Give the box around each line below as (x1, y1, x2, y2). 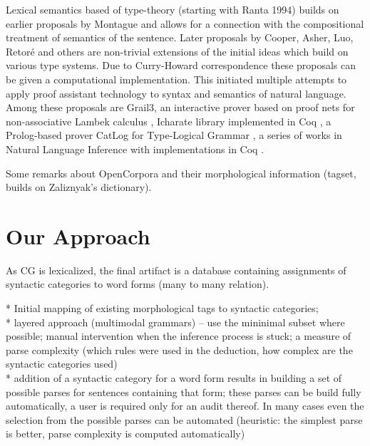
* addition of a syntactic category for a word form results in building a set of (6, 370, 342, 385)
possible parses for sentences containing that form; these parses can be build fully (6, 384, 361, 399)
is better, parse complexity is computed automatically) (6, 426, 245, 441)
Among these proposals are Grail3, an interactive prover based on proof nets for (6, 100, 355, 115)
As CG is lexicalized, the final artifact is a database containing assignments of (6, 262, 346, 277)
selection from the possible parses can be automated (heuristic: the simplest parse (6, 412, 363, 427)
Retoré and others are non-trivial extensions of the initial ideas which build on (6, 43, 349, 58)
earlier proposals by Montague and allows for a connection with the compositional (6, 16, 364, 31)
